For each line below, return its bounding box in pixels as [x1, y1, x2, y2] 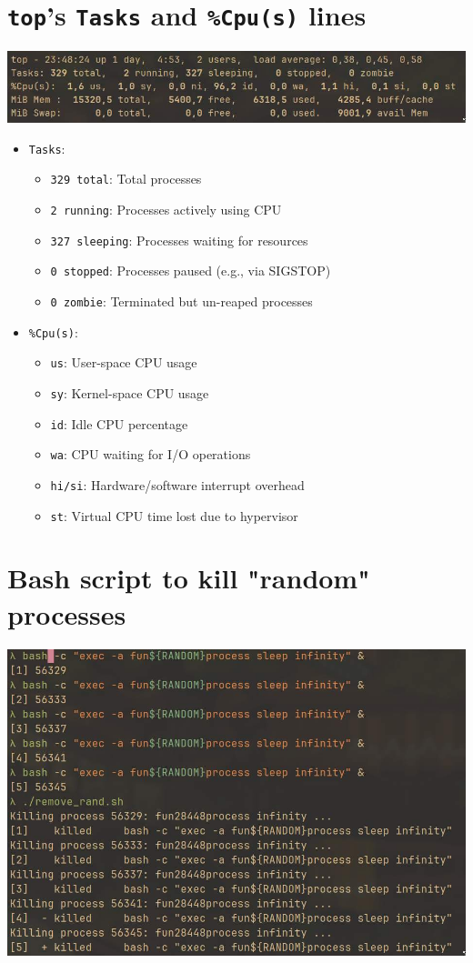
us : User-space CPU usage [50, 353, 197, 372]
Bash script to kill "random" [7, 559, 370, 597]
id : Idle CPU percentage [50, 414, 188, 433]
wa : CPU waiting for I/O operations [50, 445, 251, 464]
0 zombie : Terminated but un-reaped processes [50, 291, 313, 310]
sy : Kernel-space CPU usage [50, 383, 209, 402]
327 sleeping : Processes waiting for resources [50, 230, 308, 249]
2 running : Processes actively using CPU [50, 199, 282, 218]
